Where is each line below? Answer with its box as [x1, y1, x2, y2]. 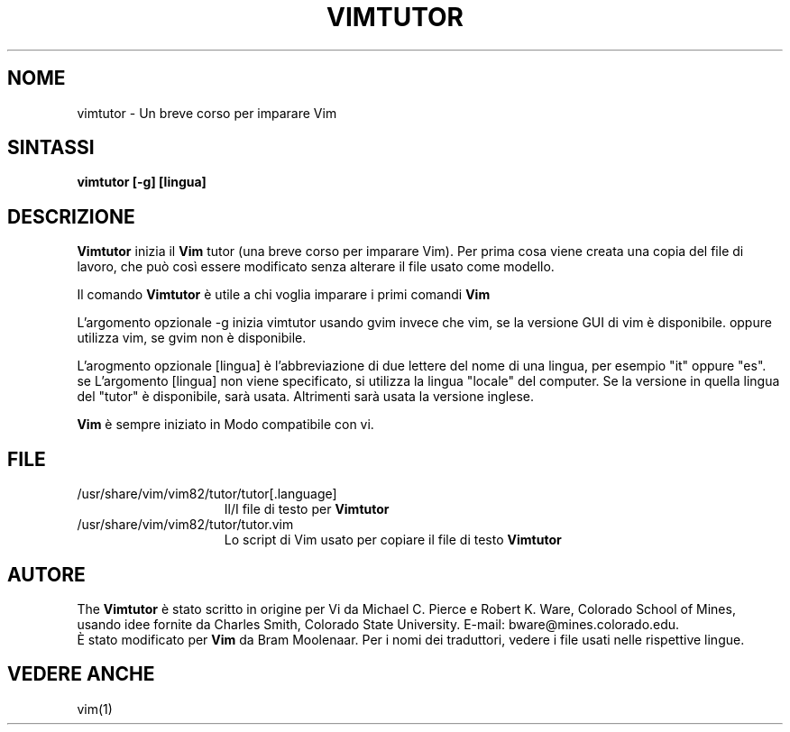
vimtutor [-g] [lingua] [77, 174, 207, 190]
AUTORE [7, 563, 86, 586]
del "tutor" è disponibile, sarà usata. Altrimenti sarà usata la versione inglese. [77, 389, 534, 405]
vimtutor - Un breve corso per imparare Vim [77, 105, 337, 121]
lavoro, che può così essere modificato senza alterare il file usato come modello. [77, 259, 555, 275]
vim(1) [77, 700, 113, 717]
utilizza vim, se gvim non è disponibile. [77, 330, 307, 346]
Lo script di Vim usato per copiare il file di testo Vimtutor [224, 532, 562, 548]
